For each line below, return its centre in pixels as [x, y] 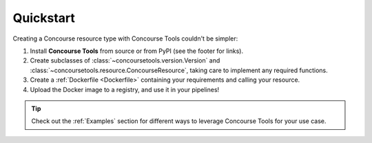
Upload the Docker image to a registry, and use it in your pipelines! [125, 89]
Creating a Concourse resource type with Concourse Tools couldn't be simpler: [125, 38]
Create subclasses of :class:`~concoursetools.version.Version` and [125, 60]
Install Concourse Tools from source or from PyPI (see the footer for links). [137, 51]
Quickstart [44, 18]
